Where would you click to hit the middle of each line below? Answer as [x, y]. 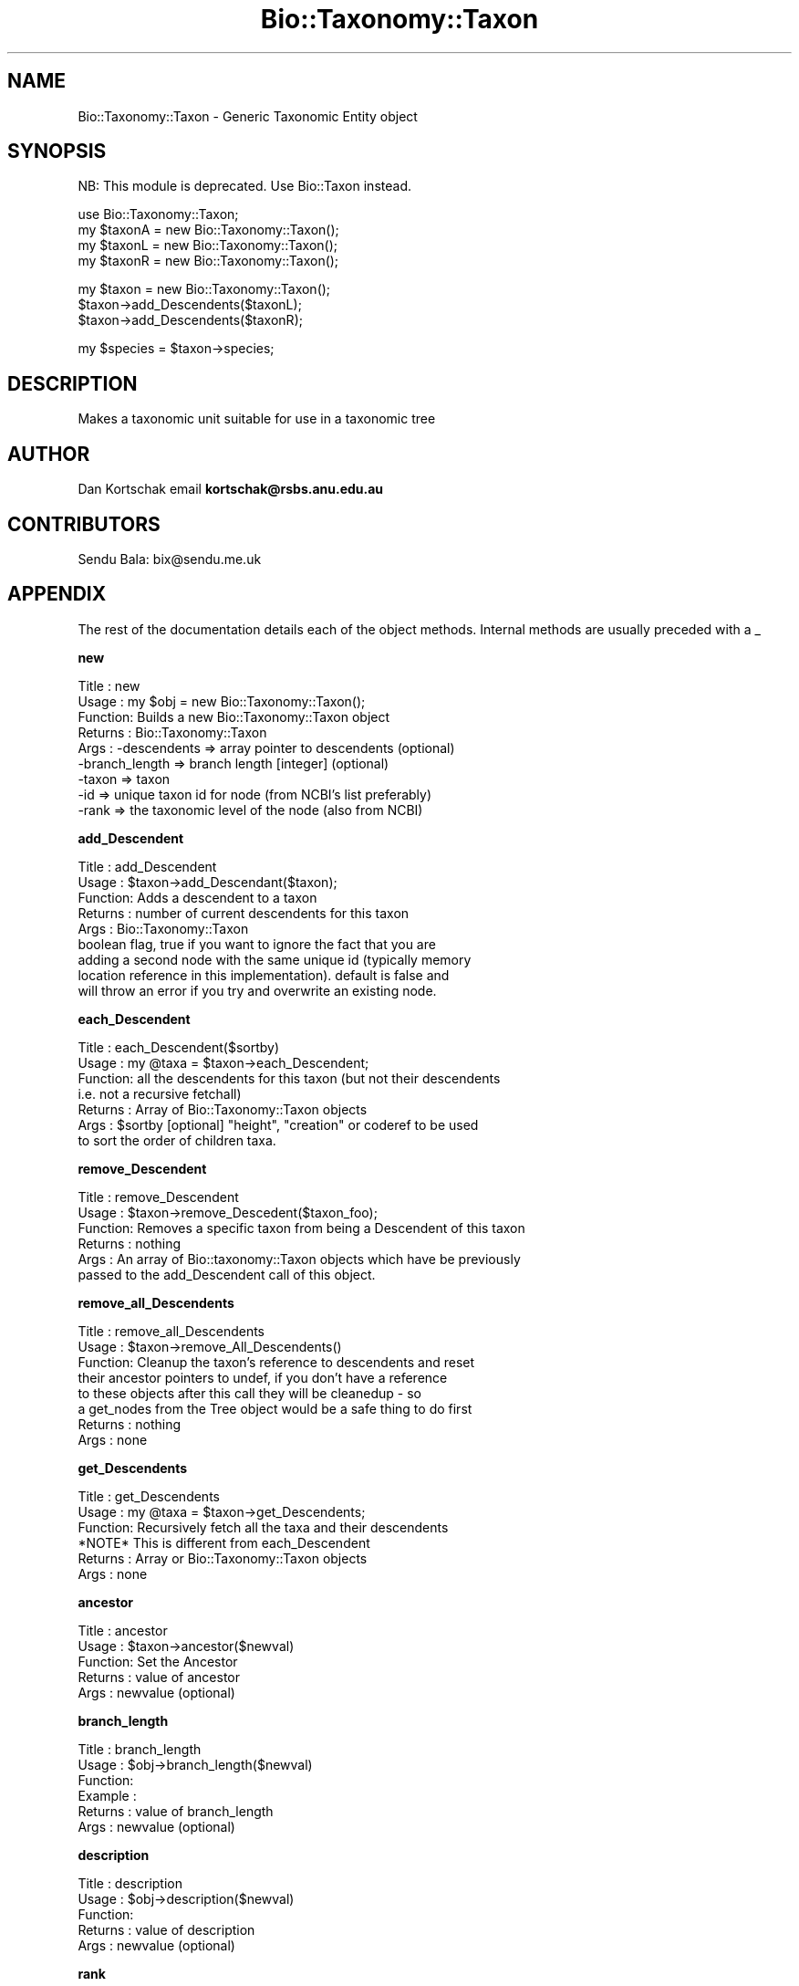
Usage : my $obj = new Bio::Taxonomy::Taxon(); [222, 701]
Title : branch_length [140, 1749]
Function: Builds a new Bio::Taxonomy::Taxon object [234, 716]
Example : [107, 1795]
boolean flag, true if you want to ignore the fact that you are [257, 944]
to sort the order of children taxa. [177, 1140]
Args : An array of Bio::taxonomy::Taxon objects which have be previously [299, 1259]
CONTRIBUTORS [84, 524]
